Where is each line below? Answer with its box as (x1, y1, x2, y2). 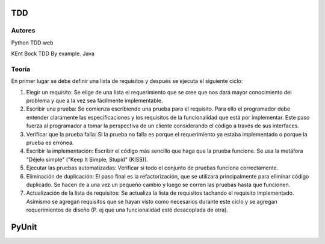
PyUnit (11, 222, 37, 232)
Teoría (11, 65, 31, 73)
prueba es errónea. (26, 139, 74, 147)
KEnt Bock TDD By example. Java (11, 50, 94, 57)
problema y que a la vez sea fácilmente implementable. (26, 97, 163, 105)
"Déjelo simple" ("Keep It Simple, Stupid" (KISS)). (26, 156, 149, 163)
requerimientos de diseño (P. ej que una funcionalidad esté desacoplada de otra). (26, 206, 229, 213)
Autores (11, 26, 36, 35)
